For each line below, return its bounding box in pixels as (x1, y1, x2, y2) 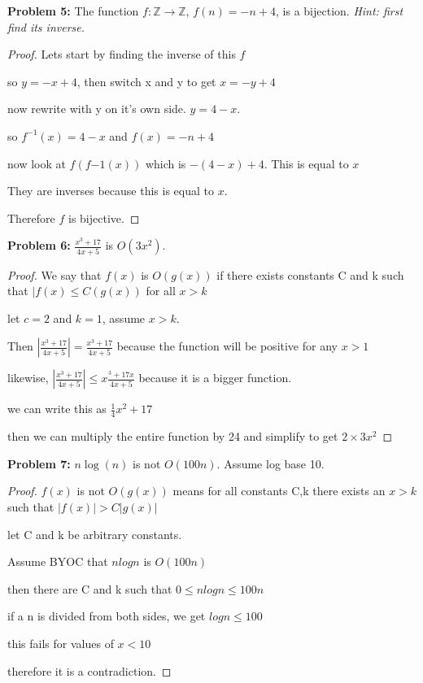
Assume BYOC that (7, 553, 108, 570)
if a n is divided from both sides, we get (7, 607, 206, 624)
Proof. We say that (7, 266, 102, 283)
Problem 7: (7, 455, 71, 472)
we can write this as (7, 400, 107, 417)
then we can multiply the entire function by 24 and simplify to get (7, 428, 338, 445)
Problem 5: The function (7, 2, 139, 19)
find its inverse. (7, 18, 85, 35)
